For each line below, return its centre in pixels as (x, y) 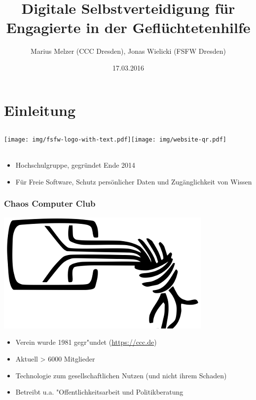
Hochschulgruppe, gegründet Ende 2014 (75, 165)
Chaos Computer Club (50, 203)
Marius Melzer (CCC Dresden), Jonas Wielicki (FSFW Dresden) (128, 51)
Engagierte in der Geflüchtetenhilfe (128, 27)
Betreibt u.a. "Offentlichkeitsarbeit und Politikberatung (99, 392)
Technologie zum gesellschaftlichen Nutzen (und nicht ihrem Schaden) (121, 375)
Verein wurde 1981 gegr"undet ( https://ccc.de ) (86, 342)
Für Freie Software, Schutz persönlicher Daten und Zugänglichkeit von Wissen (134, 181)
